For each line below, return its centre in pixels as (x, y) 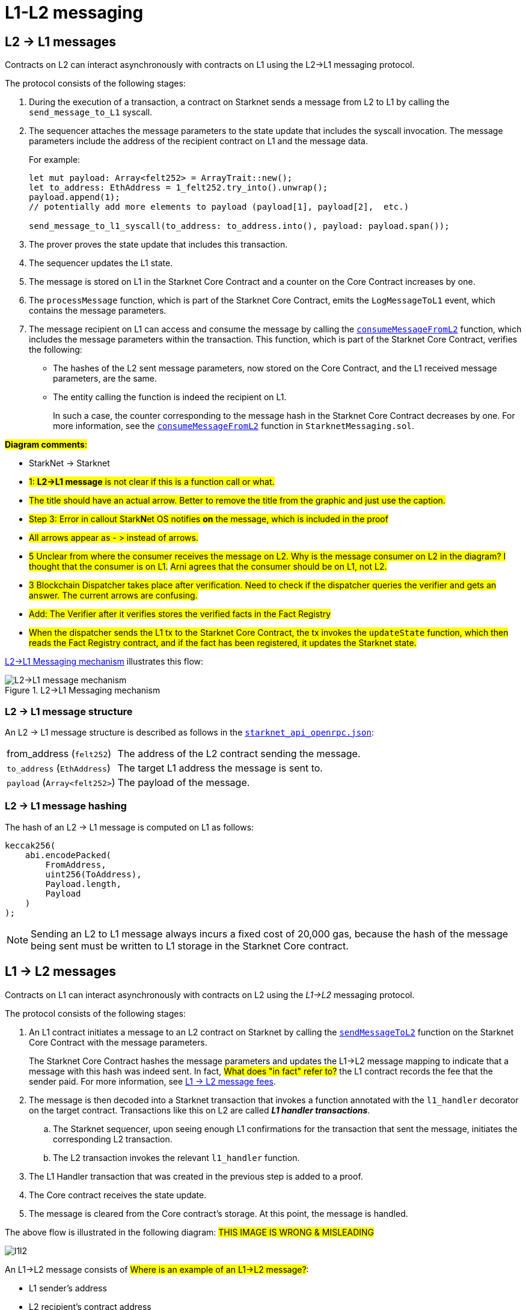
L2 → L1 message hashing (66, 806)
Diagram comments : (46, 445)
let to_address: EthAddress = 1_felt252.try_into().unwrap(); (179, 188)
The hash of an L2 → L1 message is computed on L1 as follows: (130, 827)
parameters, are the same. (105, 379)
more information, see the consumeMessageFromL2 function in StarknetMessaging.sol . (234, 426)
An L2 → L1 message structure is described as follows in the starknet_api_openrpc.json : (189, 732)
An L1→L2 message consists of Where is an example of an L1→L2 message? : (157, 1269)
